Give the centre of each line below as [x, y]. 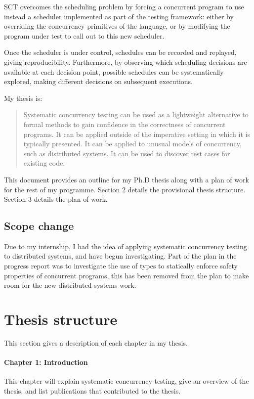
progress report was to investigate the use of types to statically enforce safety [121, 266]
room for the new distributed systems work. [70, 285]
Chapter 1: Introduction [46, 362]
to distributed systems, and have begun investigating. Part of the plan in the [120, 256]
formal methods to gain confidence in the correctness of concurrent [125, 124]
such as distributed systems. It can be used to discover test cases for [127, 153]
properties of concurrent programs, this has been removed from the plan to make [127, 275]
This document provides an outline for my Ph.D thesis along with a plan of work [127, 179]
